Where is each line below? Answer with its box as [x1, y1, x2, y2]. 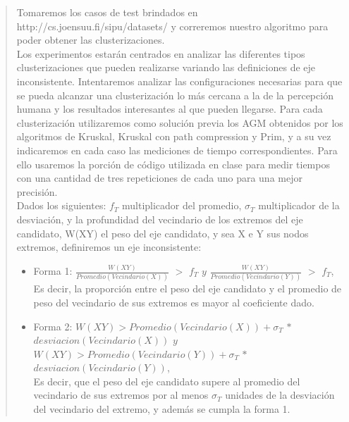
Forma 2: [33, 318, 73, 333]
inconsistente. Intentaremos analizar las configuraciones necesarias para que [16, 73, 343, 88]
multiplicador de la [258, 198, 340, 213]
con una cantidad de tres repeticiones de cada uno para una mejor [16, 170, 302, 185]
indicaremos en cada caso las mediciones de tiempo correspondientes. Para [16, 142, 338, 157]
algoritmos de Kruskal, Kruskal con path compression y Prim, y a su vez [16, 129, 331, 144]
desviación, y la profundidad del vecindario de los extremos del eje [16, 211, 303, 226]
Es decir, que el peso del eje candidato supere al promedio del [33, 373, 300, 388]
